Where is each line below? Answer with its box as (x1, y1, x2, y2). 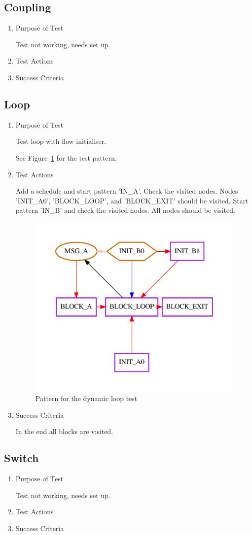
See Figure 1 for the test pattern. (15, 152, 117, 163)
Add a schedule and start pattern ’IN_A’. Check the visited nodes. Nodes (15, 186, 238, 196)
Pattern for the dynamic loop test (35, 393, 138, 403)
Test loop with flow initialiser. (15, 136, 107, 146)
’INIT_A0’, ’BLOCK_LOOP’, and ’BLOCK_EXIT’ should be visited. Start (15, 195, 249, 205)
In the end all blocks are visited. (15, 426, 113, 436)
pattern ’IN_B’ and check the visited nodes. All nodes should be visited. (15, 205, 235, 215)
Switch (4, 450, 39, 466)
